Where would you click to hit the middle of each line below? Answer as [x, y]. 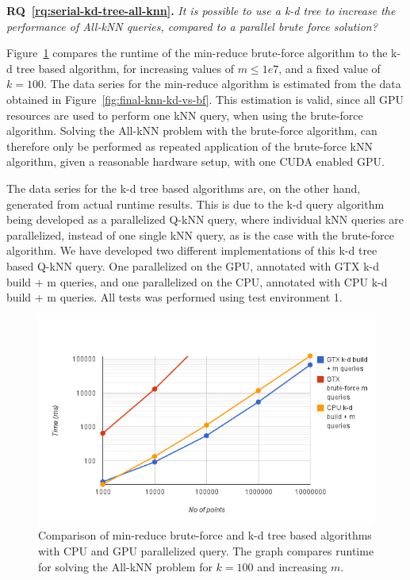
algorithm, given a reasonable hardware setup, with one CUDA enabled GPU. [195, 161]
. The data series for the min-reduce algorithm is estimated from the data [222, 84]
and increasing [292, 566]
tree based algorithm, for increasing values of [125, 68]
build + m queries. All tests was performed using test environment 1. [174, 297]
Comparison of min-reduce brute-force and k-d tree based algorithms [205, 535]
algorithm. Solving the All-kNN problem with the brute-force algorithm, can [192, 131]
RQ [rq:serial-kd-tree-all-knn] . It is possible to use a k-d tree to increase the [201, 10]
